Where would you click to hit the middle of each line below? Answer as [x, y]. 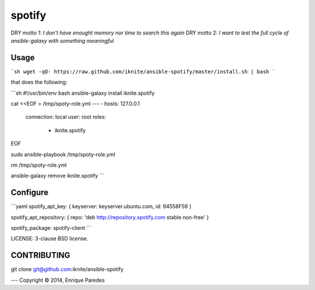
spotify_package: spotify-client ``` [51, 228]
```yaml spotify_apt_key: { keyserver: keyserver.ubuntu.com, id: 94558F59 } [101, 206]
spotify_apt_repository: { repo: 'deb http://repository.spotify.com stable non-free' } [110, 217]
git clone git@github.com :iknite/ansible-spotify [67, 270]
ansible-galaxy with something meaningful [62, 40]
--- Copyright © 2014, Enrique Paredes [58, 280]
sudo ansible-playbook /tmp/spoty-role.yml [63, 154]
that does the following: [39, 82]
